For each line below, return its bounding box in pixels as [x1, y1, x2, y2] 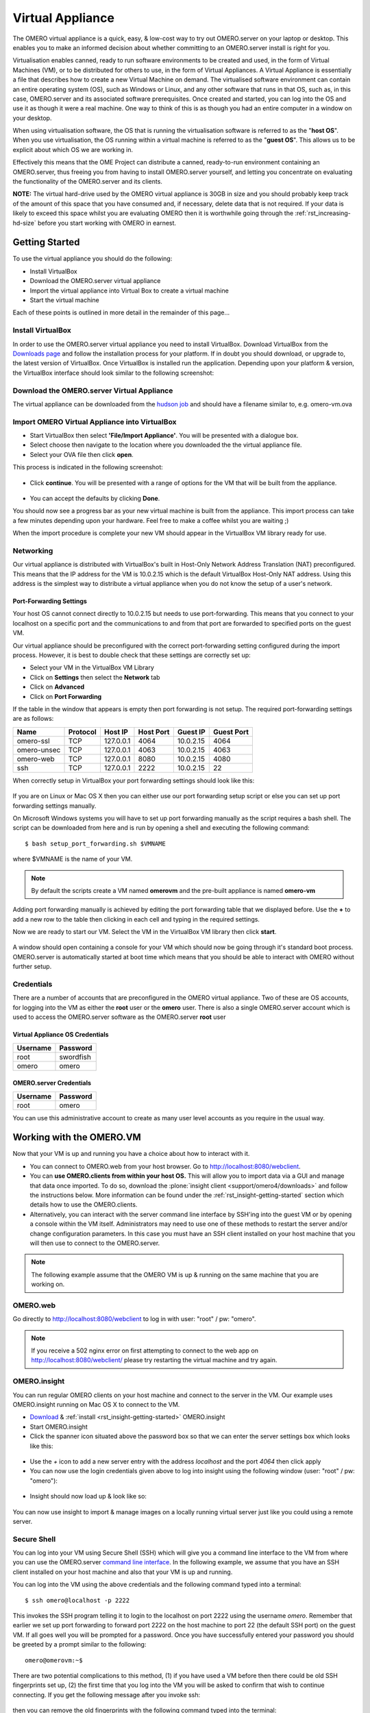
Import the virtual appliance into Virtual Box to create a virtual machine [29, 286, 229, 295]
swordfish [59, 1052, 92, 1061]
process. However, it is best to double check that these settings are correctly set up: [12, 651, 251, 659]
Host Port [138, 727, 170, 737]
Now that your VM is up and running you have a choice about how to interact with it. [12, 1150, 250, 1158]
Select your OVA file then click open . [29, 450, 134, 458]
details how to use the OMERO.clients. [29, 1200, 138, 1209]
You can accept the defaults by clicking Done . [29, 494, 160, 502]
